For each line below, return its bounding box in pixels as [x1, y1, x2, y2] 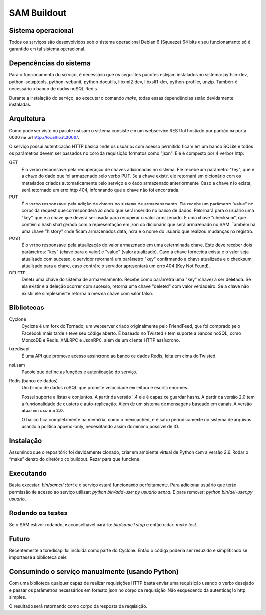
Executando [9, 469, 47, 478]
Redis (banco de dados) [9, 377, 58, 384]
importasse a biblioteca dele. [9, 554, 68, 560]
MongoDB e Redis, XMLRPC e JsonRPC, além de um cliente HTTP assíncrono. [21, 337, 180, 342]
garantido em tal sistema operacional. [9, 46, 86, 52]
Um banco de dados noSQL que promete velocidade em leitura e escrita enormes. [21, 385, 189, 391]
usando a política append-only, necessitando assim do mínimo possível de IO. [21, 424, 180, 430]
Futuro [9, 535, 30, 543]
